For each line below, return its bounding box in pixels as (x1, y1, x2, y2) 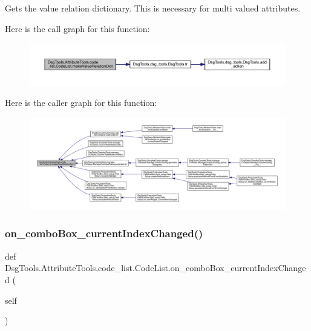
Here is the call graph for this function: (5, 22, 150, 34)
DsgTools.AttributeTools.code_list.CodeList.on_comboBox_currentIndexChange (5, 261, 306, 274)
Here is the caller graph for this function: (5, 96, 157, 109)
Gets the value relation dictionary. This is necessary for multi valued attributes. (5, 2, 301, 14)
